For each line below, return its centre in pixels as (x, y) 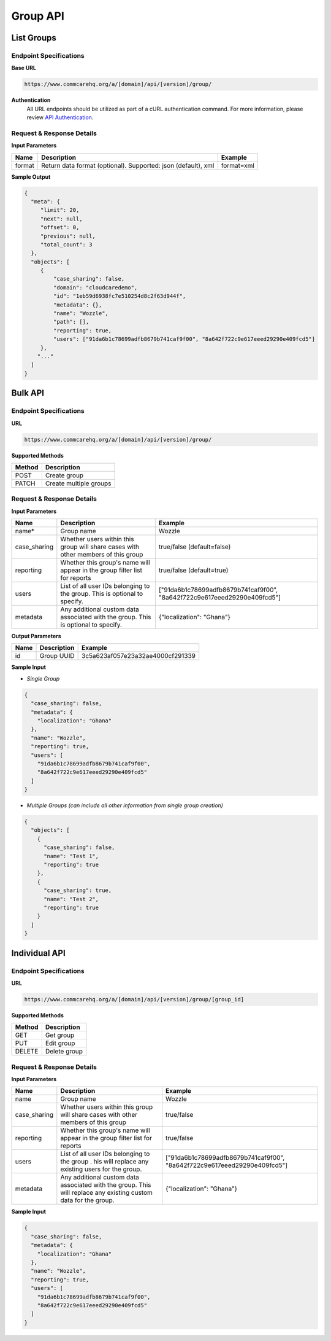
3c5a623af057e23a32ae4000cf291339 (139, 656)
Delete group (64, 1052)
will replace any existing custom (107, 1193)
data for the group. (87, 1200)
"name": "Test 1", (71, 856)
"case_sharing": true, (78, 890)
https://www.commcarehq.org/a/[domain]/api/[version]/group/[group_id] (134, 999)
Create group (64, 475)
